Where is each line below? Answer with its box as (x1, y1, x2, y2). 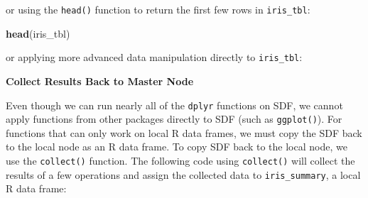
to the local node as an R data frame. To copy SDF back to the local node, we (6, 139, 347, 154)
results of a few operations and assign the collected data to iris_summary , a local (6, 167, 361, 182)
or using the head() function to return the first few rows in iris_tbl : (6, 2, 310, 16)
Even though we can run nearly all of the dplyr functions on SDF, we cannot (6, 97, 343, 112)
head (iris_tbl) (6, 26, 70, 40)
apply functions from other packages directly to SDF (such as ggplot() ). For (6, 111, 342, 126)
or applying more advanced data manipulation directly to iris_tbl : (6, 50, 303, 65)
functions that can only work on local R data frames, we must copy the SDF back (6, 125, 362, 140)
